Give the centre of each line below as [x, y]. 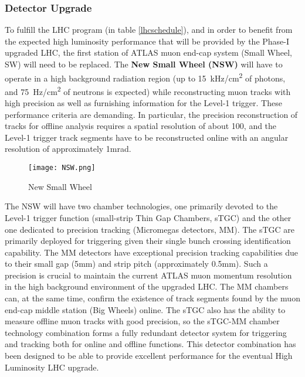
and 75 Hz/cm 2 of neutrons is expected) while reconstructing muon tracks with [148, 90]
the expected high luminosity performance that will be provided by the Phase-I [147, 41]
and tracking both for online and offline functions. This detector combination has [150, 344]
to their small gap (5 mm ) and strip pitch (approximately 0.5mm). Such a [136, 264]
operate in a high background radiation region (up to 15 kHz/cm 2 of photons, [145, 77]
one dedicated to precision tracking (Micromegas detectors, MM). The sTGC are [150, 229]
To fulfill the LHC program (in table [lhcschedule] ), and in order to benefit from [149, 30]
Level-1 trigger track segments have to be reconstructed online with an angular [147, 137]
